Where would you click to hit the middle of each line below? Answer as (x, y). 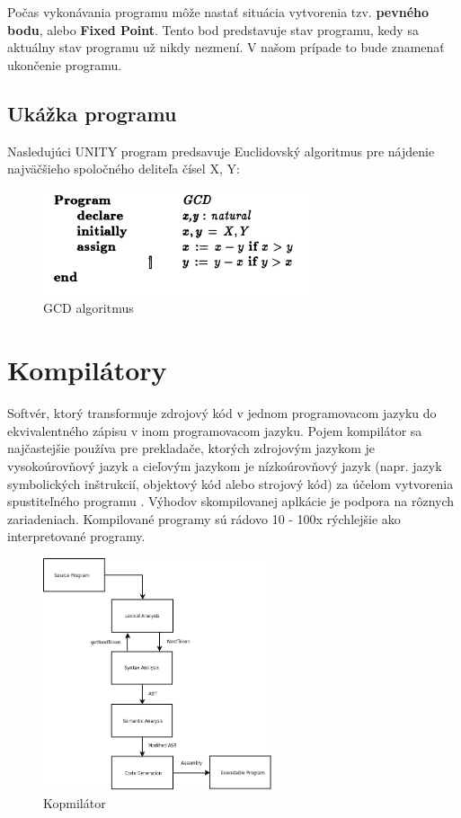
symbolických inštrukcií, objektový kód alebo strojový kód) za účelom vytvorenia (230, 483)
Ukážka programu (92, 113)
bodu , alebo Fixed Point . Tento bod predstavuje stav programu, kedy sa (213, 29)
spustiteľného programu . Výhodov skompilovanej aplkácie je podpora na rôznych (231, 501)
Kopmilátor (75, 802)
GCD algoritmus (89, 308)
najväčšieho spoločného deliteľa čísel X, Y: (124, 169)
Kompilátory (87, 370)
